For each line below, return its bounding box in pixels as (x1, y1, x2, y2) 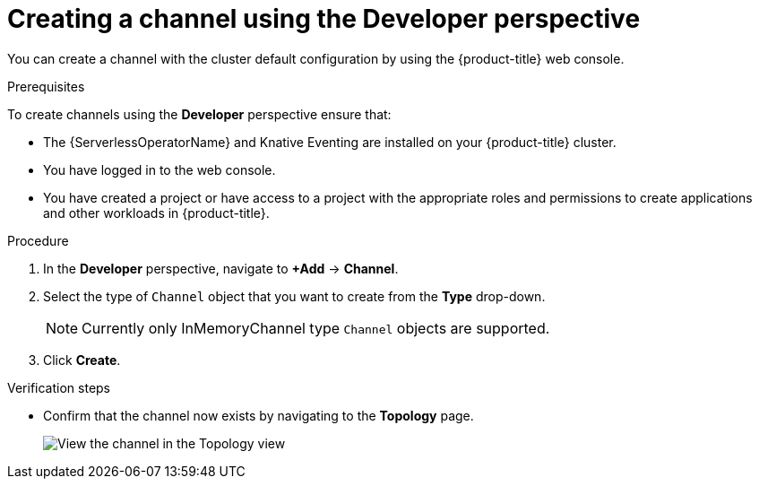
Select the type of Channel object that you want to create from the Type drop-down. (43, 288, 546, 304)
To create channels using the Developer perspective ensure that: (7, 106, 392, 122)
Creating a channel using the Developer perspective (7, 4, 641, 34)
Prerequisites (7, 78, 85, 94)
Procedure (7, 232, 69, 248)
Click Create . (43, 351, 121, 368)
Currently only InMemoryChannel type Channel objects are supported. (82, 318, 550, 337)
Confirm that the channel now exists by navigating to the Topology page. (43, 407, 474, 423)
